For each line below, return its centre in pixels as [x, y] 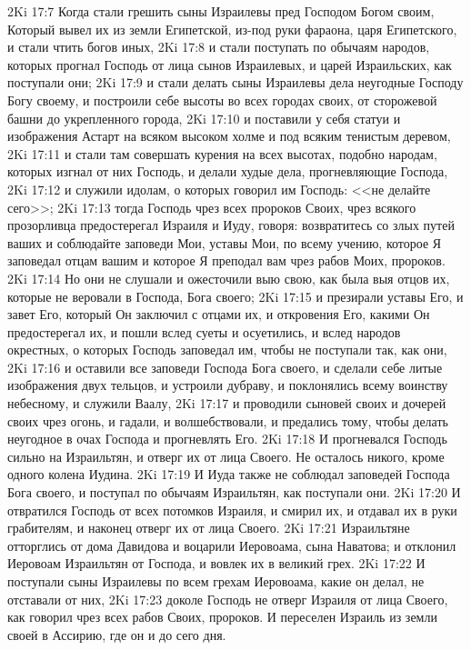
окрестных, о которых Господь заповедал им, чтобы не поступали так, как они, [227, 350]
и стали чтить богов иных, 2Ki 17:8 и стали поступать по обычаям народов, [219, 47]
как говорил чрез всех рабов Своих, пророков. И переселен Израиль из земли [222, 617]
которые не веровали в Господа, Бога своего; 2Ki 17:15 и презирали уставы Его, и [235, 296]
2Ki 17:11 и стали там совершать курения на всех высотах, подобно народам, [222, 153]
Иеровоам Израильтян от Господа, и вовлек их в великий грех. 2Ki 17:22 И [216, 563]
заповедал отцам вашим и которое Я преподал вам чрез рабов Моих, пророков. [226, 260]
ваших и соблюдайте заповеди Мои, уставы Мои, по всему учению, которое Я [225, 242]
